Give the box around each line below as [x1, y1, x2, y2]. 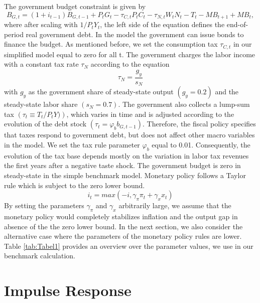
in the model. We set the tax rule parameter [4, 139, 140, 149]
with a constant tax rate [4, 59, 79, 69]
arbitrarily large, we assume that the [118, 200, 231, 211]
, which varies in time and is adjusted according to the [66, 108, 234, 119]
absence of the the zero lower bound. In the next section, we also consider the [4, 221, 243, 231]
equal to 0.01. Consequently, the [152, 139, 250, 149]
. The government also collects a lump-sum [118, 99, 250, 109]
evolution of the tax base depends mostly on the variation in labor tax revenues [4, 150, 249, 161]
